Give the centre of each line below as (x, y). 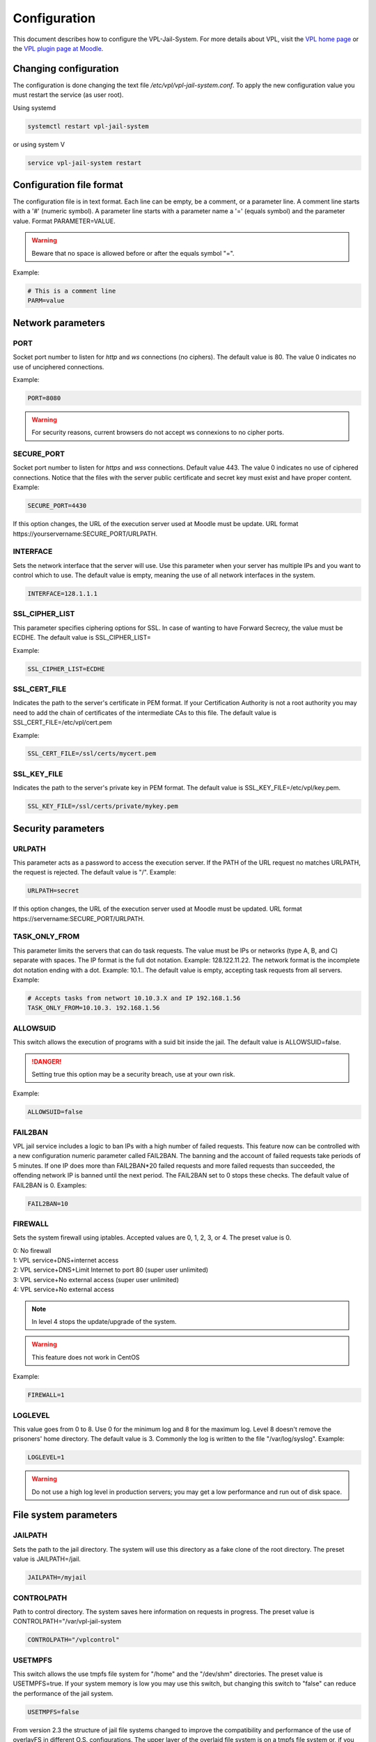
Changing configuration (66, 69)
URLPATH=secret (53, 891)
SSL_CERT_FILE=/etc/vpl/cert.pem (62, 723)
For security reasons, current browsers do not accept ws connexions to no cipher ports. (158, 433)
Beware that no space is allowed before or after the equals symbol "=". (133, 253)
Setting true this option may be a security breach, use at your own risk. (133, 1074)
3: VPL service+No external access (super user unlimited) (96, 1279)
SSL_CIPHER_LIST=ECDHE (66, 669)
